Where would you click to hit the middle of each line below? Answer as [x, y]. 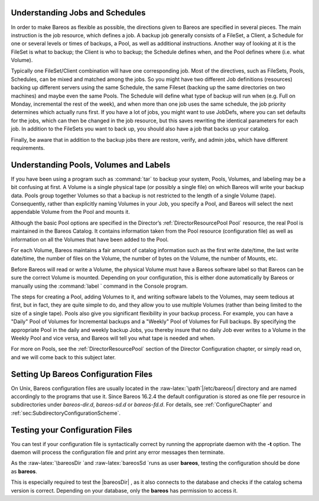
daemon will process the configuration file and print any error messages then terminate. [118, 453]
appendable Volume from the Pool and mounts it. [70, 212]
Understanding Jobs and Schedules [78, 13]
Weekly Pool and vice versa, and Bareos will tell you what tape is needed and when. [113, 338]
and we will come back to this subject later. [64, 357]
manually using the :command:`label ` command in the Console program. [100, 286]
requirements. [28, 148]
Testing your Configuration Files [71, 430]
